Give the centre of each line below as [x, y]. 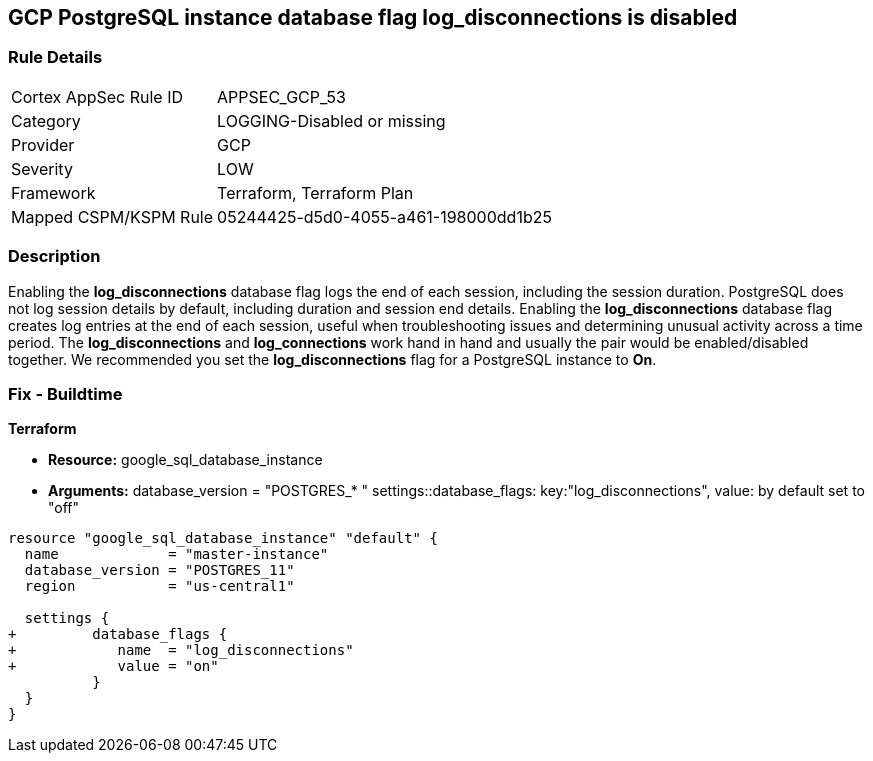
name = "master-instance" [176, 554]
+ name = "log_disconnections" [181, 650]
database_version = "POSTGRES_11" [159, 570]
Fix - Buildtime [65, 393]
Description [54, 256]
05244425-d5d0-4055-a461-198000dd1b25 [384, 216]
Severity [42, 168]
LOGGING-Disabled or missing [331, 120]
